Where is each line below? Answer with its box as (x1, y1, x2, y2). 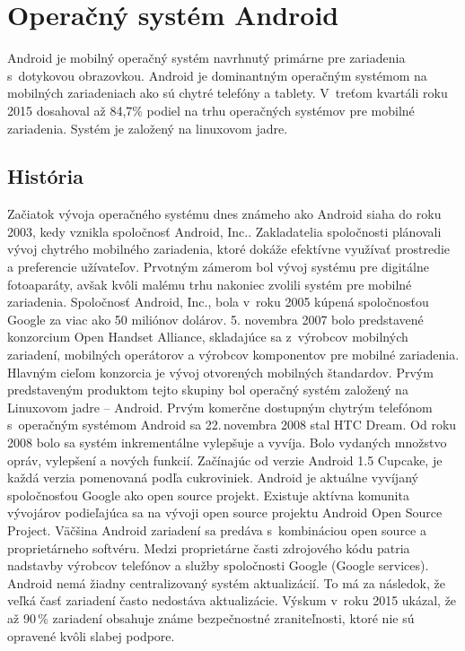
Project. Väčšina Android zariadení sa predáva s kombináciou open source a (7, 520, 426, 539)
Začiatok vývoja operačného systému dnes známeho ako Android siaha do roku (7, 204, 442, 223)
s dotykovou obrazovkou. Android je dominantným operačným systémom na (7, 65, 427, 84)
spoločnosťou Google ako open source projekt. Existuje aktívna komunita (7, 485, 409, 504)
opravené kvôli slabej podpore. (7, 626, 175, 645)
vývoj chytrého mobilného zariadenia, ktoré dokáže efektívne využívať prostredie (7, 239, 451, 258)
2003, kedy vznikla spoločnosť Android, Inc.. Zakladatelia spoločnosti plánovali (7, 221, 442, 240)
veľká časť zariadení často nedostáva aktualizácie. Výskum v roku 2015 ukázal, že (7, 591, 457, 610)
